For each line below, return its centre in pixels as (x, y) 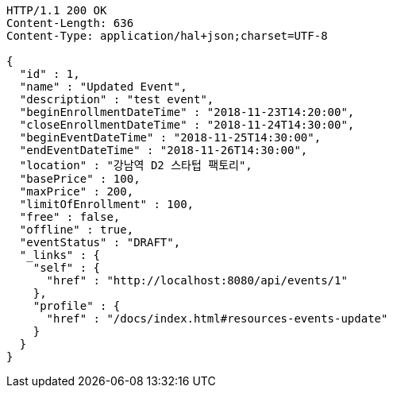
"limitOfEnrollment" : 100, (107, 204)
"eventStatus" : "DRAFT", (100, 242)
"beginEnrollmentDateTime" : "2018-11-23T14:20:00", (187, 112)
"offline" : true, (77, 230)
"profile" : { (77, 306)
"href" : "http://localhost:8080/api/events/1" (197, 280)
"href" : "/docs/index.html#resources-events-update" (217, 319)
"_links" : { (60, 255)
